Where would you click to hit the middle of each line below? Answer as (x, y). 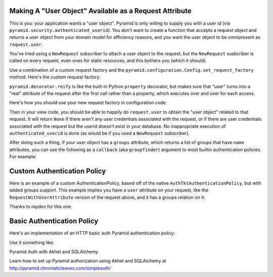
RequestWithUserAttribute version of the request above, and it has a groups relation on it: (107, 197)
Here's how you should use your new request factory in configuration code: (88, 103)
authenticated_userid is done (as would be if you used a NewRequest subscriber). (99, 133)
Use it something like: (32, 242)
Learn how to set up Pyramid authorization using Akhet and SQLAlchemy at (88, 261)
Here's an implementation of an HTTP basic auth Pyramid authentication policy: (92, 233)
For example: (23, 157)
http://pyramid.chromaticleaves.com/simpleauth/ (60, 268)
